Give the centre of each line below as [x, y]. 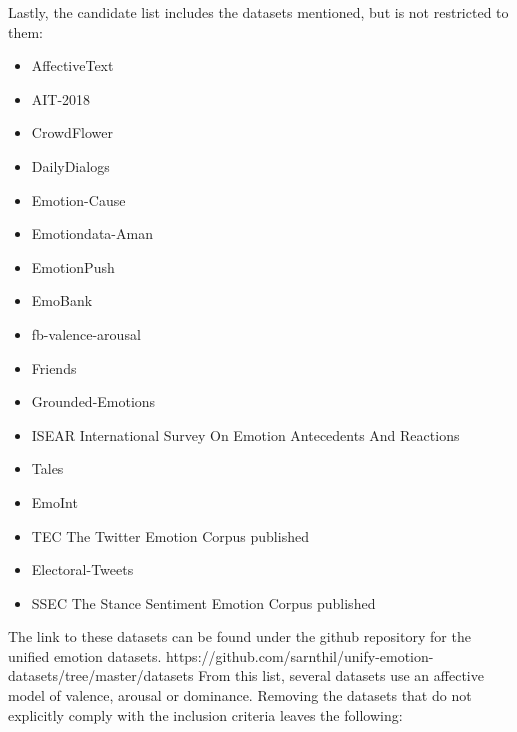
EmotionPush [73, 266]
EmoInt [54, 501]
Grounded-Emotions [93, 401]
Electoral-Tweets [82, 569]
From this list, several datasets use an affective [341, 675]
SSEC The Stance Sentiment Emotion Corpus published [203, 602]
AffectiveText [72, 65]
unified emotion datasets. [85, 655]
